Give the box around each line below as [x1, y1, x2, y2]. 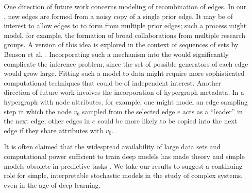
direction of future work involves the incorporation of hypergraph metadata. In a [4, 87, 244, 97]
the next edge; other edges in [4, 116, 90, 126]
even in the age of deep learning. [4, 179, 101, 190]
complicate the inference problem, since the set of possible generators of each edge [4, 58, 248, 69]
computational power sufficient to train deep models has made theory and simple [4, 151, 245, 161]
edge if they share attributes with [4, 125, 103, 135]
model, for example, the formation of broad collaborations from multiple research [4, 30, 246, 40]
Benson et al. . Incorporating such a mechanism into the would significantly [4, 49, 229, 59]
